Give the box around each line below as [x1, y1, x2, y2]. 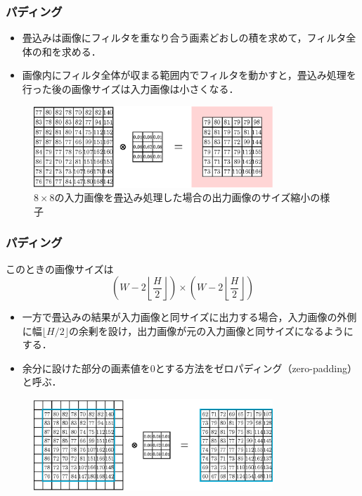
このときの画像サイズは [6, 261, 114, 276]
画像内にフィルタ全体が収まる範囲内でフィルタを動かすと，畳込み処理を [22, 68, 356, 82]
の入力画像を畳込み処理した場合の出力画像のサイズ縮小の [54, 190, 321, 205]
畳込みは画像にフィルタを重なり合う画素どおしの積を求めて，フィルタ [22, 30, 347, 45]
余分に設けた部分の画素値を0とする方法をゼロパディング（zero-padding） [22, 360, 358, 375]
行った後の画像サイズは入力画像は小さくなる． [22, 82, 239, 96]
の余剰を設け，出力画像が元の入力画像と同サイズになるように [68, 323, 354, 338]
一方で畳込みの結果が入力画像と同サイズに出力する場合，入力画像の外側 [22, 310, 357, 324]
